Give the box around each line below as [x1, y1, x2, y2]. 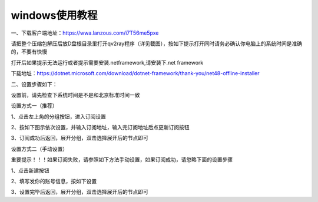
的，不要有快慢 [11, 48, 47, 55]
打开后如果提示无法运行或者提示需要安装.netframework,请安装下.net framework [11, 59, 204, 66]
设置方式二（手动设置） [11, 145, 68, 152]
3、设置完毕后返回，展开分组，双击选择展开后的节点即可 [11, 188, 148, 196]
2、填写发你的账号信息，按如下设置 [11, 178, 97, 185]
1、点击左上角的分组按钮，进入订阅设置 [11, 113, 106, 120]
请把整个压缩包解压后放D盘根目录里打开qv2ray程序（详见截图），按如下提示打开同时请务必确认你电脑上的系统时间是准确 [11, 40, 303, 47]
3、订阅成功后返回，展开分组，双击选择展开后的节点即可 [11, 134, 148, 142]
